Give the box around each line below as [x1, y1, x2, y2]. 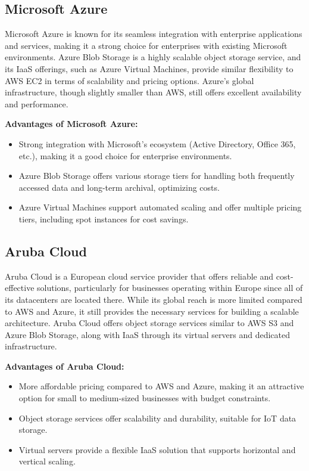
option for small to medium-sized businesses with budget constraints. [18, 392, 271, 404]
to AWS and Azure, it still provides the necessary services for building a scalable [5, 305, 299, 317]
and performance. [5, 97, 68, 110]
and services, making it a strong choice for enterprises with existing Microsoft [5, 39, 288, 51]
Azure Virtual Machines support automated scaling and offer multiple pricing [18, 201, 302, 213]
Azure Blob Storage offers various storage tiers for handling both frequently [18, 169, 295, 182]
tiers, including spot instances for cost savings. [18, 212, 189, 225]
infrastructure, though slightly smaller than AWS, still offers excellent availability [5, 86, 302, 98]
